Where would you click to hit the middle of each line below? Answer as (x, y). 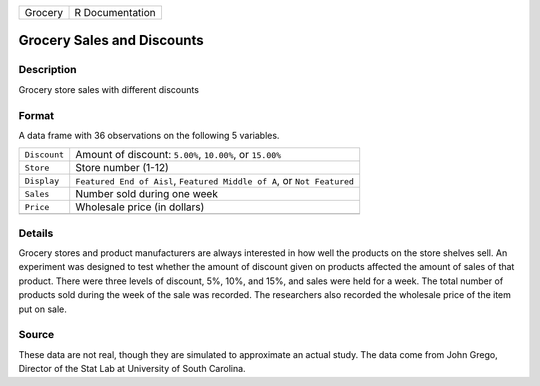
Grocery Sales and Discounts (111, 40)
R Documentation (115, 12)
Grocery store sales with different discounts (109, 89)
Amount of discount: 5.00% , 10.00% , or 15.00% (178, 155)
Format (36, 115)
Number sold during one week (147, 194)
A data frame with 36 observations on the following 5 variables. (149, 135)
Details (36, 233)
